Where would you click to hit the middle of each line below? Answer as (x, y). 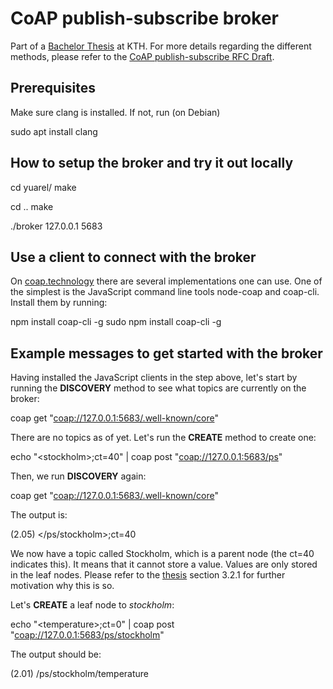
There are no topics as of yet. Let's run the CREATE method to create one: (163, 438)
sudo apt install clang (54, 131)
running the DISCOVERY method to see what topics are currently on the (158, 388)
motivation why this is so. (62, 586)
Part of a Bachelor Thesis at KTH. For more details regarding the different (161, 46)
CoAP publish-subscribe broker (144, 18)
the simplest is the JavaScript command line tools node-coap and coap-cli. (165, 292)
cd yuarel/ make (43, 187)
